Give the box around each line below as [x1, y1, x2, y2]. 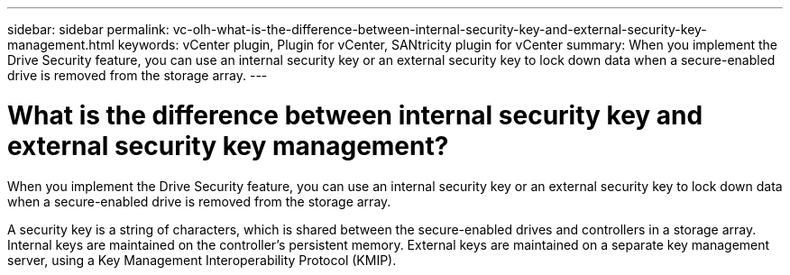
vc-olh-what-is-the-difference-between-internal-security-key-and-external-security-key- [172, 22, 707, 37]
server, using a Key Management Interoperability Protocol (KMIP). [7, 252, 397, 268]
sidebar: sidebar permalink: [7, 22, 170, 37]
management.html [7, 37, 115, 52]
